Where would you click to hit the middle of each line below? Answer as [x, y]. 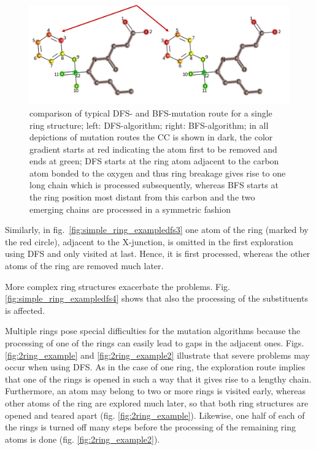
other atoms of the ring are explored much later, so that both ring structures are [157, 402]
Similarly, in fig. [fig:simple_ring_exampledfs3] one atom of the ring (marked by [157, 230]
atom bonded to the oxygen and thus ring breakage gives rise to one [158, 173]
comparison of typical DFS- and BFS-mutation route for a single [151, 112]
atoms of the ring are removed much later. [84, 266]
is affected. [25, 310]
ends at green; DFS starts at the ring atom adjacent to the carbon [154, 161]
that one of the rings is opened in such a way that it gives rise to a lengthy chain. [158, 379]
